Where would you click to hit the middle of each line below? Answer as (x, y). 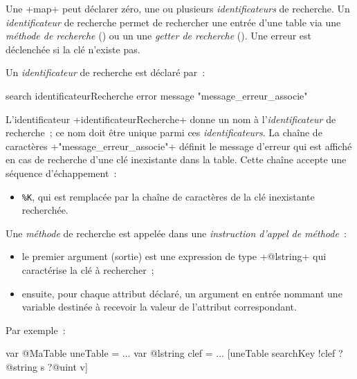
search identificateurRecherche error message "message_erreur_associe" (157, 95)
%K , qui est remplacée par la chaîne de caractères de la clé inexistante (168, 196)
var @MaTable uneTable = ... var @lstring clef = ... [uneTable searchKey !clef (171, 353)
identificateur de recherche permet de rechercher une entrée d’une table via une (173, 22)
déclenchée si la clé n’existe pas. (73, 49)
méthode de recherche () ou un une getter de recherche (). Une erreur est (158, 36)
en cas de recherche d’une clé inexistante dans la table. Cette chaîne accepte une (176, 159)
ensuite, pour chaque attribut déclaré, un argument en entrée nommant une (182, 293)
